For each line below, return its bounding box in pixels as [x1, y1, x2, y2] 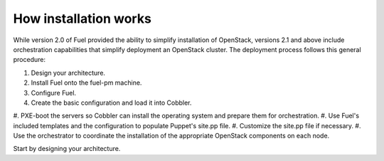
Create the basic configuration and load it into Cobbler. [31, 98, 192, 107]
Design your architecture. [31, 68, 106, 77]
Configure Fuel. [31, 88, 77, 97]
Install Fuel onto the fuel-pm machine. [31, 78, 142, 87]
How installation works [13, 11, 152, 26]
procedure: [13, 56, 46, 64]
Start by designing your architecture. [13, 145, 121, 153]
